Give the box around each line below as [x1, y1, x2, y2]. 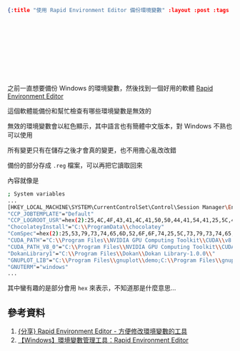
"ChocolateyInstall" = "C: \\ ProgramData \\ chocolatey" [7, 223, 164, 231]
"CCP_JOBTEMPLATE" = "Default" [7, 210, 94, 218]
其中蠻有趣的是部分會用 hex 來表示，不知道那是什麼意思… [7, 284, 176, 292]
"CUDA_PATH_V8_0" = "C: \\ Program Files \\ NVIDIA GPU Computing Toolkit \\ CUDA [7, 243, 235, 250]
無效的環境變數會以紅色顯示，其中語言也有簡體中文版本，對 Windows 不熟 [7, 121, 226, 130]
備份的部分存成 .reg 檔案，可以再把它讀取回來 [7, 161, 143, 169]
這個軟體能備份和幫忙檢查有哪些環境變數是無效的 [7, 106, 151, 115]
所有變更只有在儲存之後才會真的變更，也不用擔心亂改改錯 [7, 146, 176, 154]
